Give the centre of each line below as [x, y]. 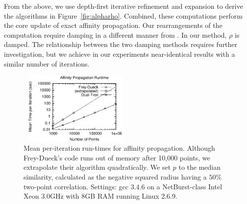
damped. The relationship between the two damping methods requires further [121, 44]
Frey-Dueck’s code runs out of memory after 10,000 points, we [117, 157]
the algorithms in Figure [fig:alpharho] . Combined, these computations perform [123, 15]
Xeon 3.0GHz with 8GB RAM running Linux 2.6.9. [100, 196]
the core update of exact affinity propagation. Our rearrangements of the [113, 25]
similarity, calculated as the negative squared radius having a [115, 176]
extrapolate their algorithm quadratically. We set [97, 167]
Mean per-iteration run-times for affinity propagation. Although [119, 148]
